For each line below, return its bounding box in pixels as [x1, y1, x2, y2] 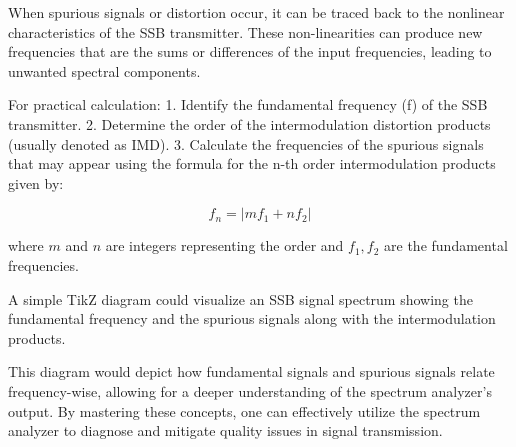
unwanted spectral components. [8, 60, 201, 81]
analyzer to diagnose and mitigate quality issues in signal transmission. [8, 420, 443, 441]
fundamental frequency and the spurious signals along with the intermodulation [8, 308, 496, 329]
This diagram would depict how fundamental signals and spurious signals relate [8, 361, 495, 382]
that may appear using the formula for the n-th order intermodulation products [8, 153, 496, 174]
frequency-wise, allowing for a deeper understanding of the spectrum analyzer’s [8, 380, 492, 401]
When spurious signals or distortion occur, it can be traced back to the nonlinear [8, 2, 505, 22]
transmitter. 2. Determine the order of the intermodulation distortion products [8, 113, 491, 134]
